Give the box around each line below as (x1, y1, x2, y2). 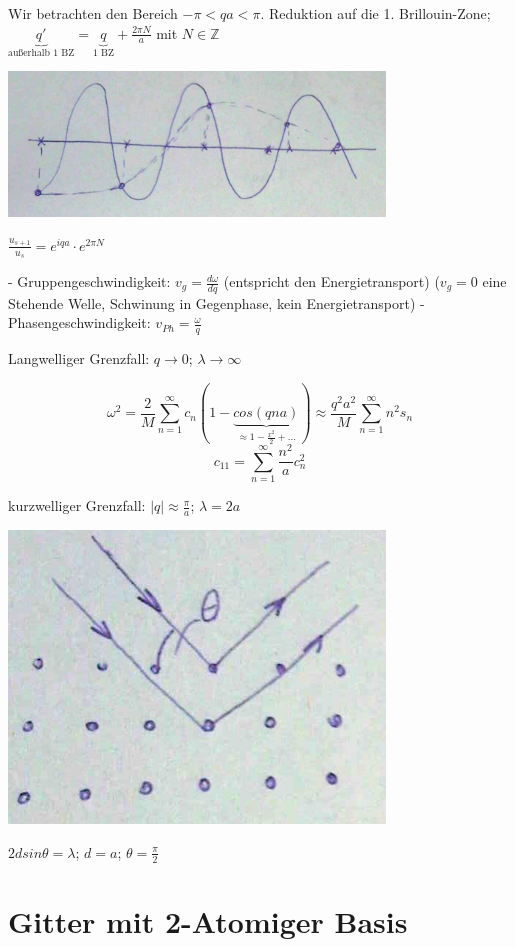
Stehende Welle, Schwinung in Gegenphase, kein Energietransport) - (8, 292, 425, 313)
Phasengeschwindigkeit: (8, 312, 151, 333)
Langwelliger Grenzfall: (8, 348, 150, 369)
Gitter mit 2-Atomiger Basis (8, 900, 408, 941)
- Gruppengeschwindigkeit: (8, 271, 171, 292)
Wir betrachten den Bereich (8, 3, 178, 23)
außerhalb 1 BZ (8, 48, 75, 59)
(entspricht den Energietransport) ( (223, 271, 440, 292)
